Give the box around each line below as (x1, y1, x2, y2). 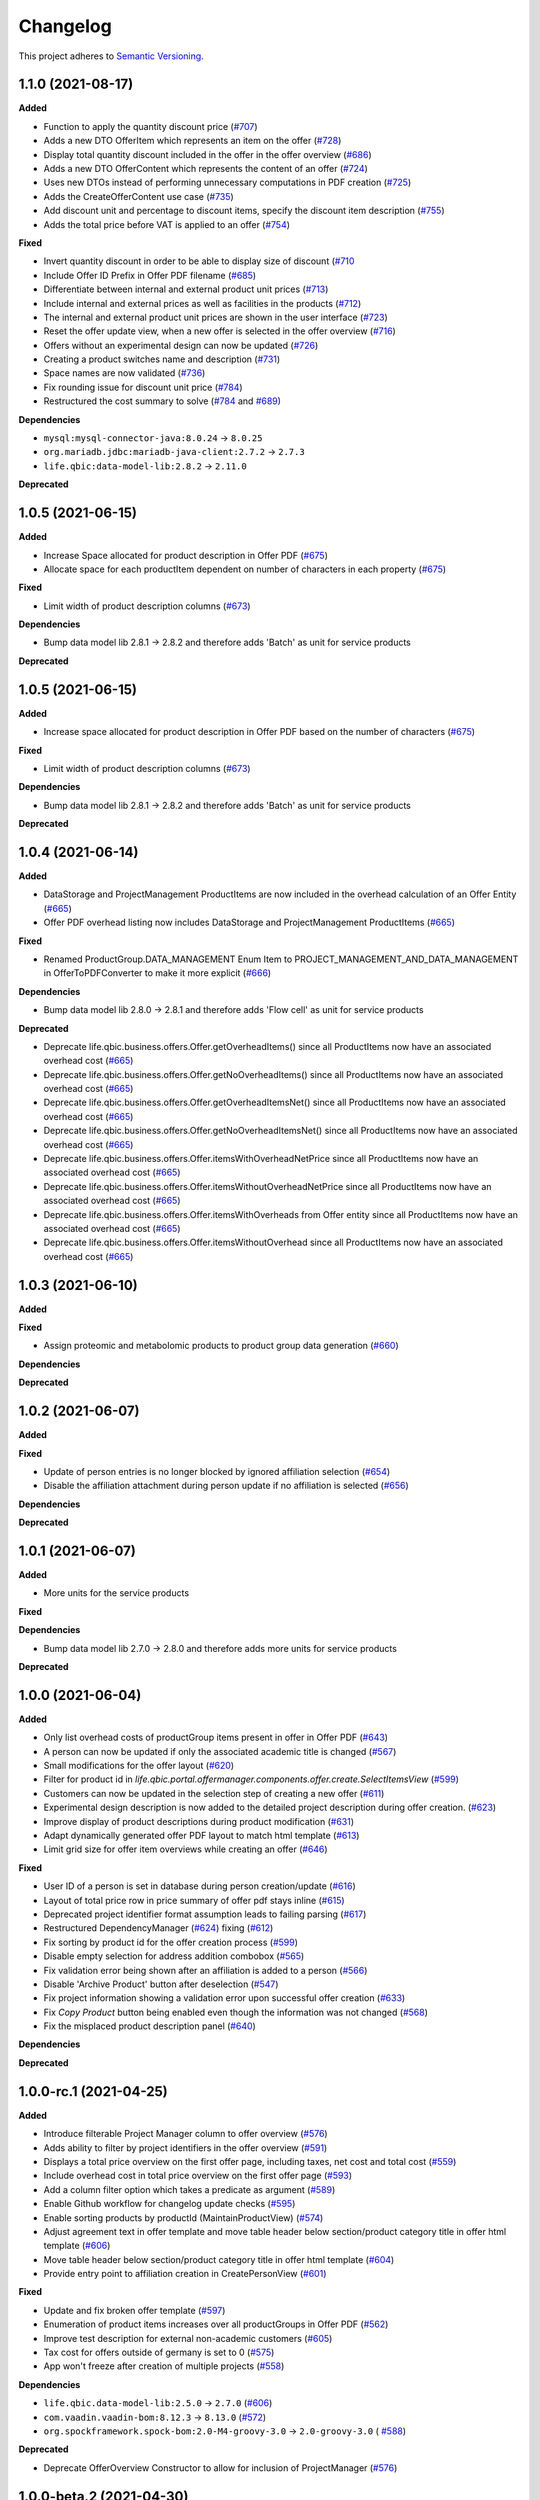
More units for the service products (43, 1587, 190, 1599)
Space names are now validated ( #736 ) (43, 367, 206, 379)
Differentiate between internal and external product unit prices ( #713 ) (43, 283, 329, 295)
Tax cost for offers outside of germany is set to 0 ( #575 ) (43, 2346, 275, 2359)
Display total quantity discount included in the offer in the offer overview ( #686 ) (43, 148, 372, 160)
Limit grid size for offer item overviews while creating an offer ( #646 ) (43, 1843, 329, 1855)
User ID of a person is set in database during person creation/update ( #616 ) (43, 1880, 356, 1892)
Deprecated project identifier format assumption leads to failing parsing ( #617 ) (43, 1908, 367, 1920)
